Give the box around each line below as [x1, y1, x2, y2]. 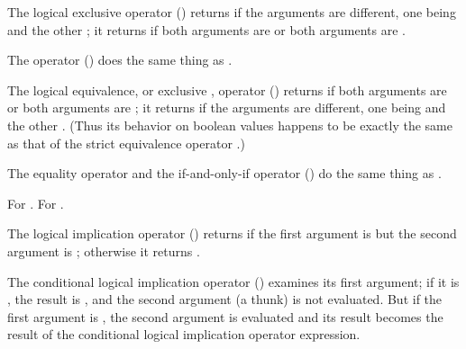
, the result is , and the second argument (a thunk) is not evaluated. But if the [7, 290, 443, 309]
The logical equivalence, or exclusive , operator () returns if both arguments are [7, 80, 447, 99]
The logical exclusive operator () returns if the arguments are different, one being [7, 3, 456, 21]
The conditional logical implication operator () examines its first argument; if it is [7, 272, 460, 291]
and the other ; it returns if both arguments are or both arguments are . [7, 20, 406, 39]
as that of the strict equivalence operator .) [7, 133, 245, 152]
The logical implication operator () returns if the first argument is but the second [7, 224, 457, 243]
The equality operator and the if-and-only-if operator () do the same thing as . [7, 164, 442, 183]
